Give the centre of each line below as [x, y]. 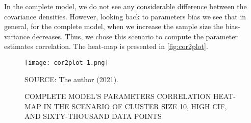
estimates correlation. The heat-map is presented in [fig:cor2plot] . [106, 46]
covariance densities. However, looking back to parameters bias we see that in [125, 16]
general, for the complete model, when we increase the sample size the [114, 26]
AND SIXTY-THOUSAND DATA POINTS [93, 116]
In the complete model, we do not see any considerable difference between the [125, 6]
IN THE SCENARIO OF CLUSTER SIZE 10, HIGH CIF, [135, 106]
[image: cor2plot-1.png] [67, 63]
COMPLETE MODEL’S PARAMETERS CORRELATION [118, 96]
